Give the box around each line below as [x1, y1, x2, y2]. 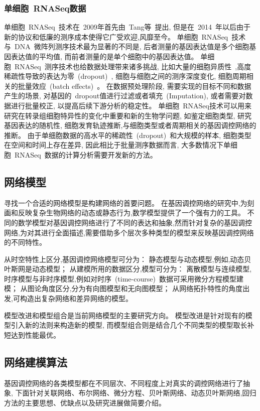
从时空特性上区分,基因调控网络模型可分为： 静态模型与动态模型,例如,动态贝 [4, 253, 251, 264]
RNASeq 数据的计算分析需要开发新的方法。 [14, 149, 157, 160]
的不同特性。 [4, 237, 46, 247]
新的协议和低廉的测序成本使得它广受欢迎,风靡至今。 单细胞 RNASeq [4, 31, 228, 42]
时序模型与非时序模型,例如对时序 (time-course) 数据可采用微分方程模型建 [4, 273, 243, 284]
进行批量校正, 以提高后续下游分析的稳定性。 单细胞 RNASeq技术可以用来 [11, 100, 251, 110]
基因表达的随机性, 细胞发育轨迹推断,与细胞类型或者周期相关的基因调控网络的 [4, 120, 256, 130]
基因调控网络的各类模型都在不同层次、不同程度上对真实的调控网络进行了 [4, 377, 243, 388]
